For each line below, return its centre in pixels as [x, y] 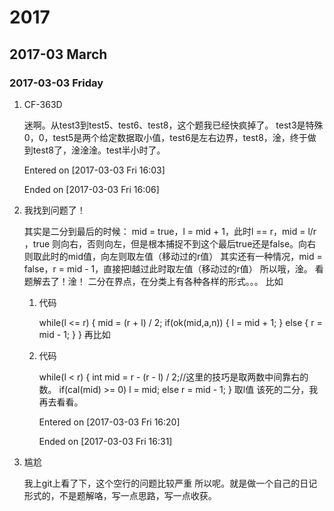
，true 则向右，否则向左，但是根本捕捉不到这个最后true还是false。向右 [170, 243]
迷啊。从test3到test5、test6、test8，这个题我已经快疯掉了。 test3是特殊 [173, 125]
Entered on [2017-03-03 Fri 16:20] [109, 422]
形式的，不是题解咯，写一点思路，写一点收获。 [120, 495]
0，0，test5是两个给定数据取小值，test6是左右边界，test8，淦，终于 [165, 137]
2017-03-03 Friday [56, 83]
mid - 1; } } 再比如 [74, 334]
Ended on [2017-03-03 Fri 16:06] [91, 189]
